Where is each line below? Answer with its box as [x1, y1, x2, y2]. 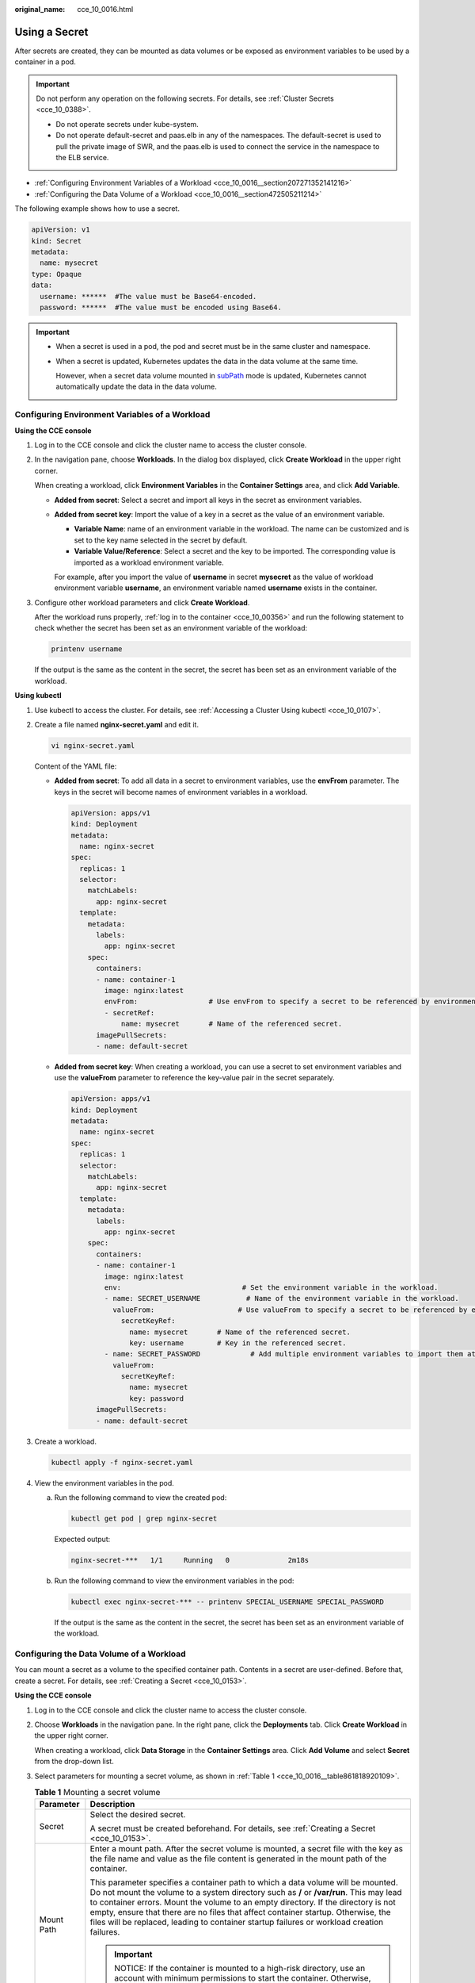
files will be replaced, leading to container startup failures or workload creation [89, 1916, 384, 1927]
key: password [129, 1394, 184, 1403]
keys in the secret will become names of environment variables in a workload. [54, 787, 308, 796]
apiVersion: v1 [31, 225, 90, 234]
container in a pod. [14, 57, 77, 67]
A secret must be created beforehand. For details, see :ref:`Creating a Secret [89, 1823, 376, 1834]
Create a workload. [34, 1436, 97, 1446]
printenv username [51, 645, 123, 654]
